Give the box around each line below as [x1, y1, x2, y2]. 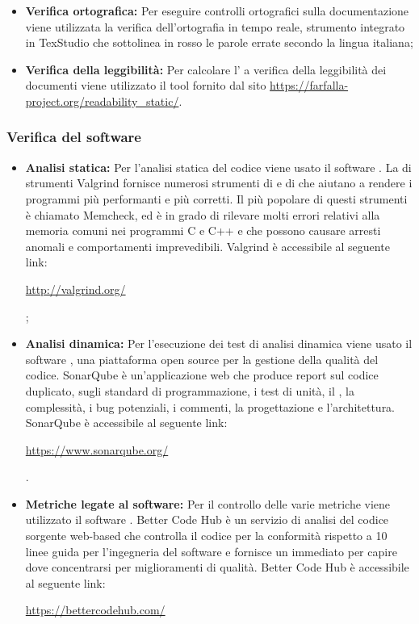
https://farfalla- [270, 77, 349, 94]
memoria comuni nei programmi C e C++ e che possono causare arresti [25, 222, 381, 239]
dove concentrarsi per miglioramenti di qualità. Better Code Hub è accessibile [25, 559, 409, 576]
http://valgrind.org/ [25, 280, 126, 297]
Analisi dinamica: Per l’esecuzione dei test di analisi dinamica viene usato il [25, 335, 413, 352]
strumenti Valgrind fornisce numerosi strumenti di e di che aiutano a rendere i [25, 174, 413, 191]
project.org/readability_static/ [25, 92, 179, 109]
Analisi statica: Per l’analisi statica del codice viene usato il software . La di [25, 158, 412, 175]
